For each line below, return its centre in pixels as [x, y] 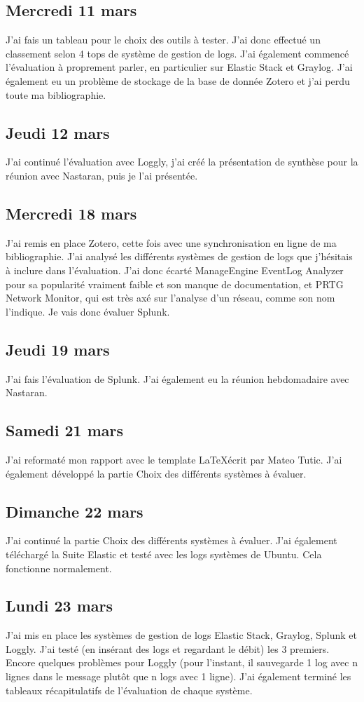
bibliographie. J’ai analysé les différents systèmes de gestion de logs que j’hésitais [179, 256]
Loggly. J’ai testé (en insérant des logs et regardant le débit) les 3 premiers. [168, 648]
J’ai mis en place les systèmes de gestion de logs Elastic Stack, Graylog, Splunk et [181, 635]
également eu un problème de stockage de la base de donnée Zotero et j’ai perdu [178, 80]
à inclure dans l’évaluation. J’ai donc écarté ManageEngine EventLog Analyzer [175, 270]
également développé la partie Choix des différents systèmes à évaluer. [156, 473]
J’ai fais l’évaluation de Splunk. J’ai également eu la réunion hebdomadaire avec [177, 378]
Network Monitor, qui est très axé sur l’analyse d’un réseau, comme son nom [170, 298]
